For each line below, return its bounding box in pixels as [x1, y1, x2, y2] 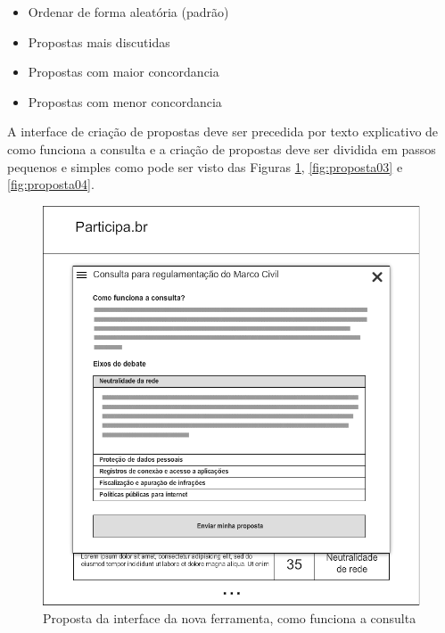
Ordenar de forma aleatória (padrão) [28, 3, 229, 21]
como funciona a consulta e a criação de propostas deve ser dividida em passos [7, 139, 436, 158]
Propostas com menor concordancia [28, 92, 222, 111]
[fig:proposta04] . [7, 175, 95, 193]
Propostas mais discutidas [28, 32, 170, 51]
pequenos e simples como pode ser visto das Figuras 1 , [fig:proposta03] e [7, 157, 403, 176]
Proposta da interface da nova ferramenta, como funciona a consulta [43, 609, 416, 628]
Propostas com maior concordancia [28, 62, 219, 81]
